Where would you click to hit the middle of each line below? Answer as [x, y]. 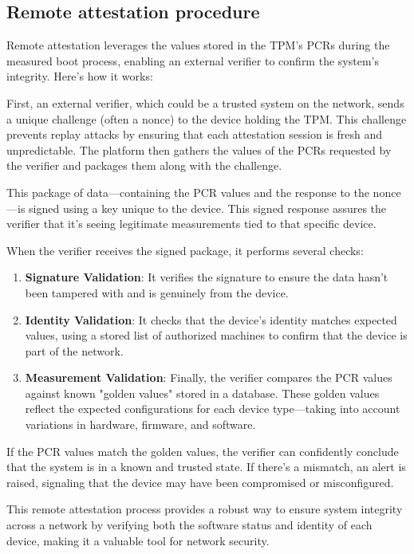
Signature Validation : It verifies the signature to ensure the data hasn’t [207, 277]
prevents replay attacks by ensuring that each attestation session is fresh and [194, 134]
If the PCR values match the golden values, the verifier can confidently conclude [203, 451]
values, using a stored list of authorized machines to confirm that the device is [216, 335]
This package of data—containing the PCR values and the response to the [188, 192]
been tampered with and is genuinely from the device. [157, 292]
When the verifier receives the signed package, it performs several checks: [185, 250]
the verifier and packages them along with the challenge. [144, 165]
